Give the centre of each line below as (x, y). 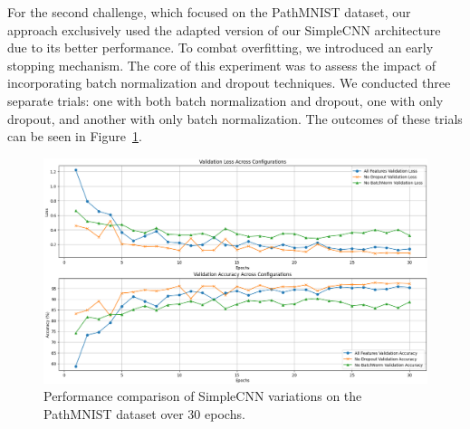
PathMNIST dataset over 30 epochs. (144, 413)
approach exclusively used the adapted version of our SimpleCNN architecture (224, 29)
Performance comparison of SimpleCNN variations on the (203, 396)
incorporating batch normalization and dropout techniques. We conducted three (229, 83)
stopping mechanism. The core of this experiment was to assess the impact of (222, 65)
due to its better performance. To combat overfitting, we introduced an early (221, 48)
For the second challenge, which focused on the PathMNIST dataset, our (209, 12)
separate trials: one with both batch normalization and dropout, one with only (225, 100)
